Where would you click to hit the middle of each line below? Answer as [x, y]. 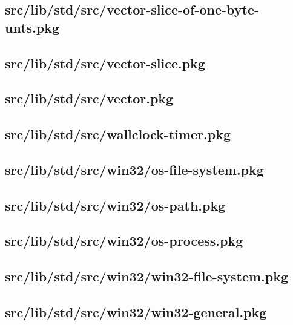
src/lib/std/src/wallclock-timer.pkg [118, 134]
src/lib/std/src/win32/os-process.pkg [124, 241]
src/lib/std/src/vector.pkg [89, 98]
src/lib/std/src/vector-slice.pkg [105, 63]
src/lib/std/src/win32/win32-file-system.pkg [147, 276]
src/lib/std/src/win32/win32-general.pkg [136, 312]
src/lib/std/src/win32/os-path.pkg [115, 205]
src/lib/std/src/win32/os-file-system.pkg [134, 169]
